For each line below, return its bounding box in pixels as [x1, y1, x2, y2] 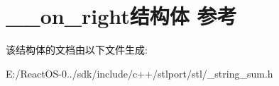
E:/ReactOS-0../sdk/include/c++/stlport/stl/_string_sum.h [6, 66, 273, 80]
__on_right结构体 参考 [6, 1, 237, 30]
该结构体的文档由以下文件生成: [6, 42, 148, 57]
